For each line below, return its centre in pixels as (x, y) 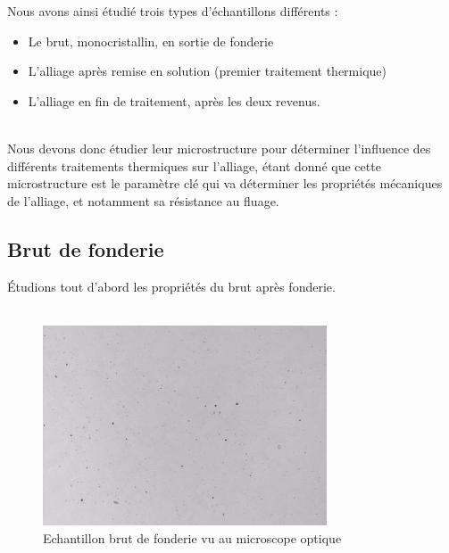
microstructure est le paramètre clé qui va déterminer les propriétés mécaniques (225, 183)
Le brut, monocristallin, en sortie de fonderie (151, 41)
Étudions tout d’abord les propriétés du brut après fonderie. (171, 286)
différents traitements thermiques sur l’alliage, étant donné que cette (194, 165)
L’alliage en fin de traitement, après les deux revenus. (174, 100)
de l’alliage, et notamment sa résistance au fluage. (143, 200)
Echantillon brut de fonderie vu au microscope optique (192, 537)
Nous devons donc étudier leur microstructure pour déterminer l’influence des (219, 148)
